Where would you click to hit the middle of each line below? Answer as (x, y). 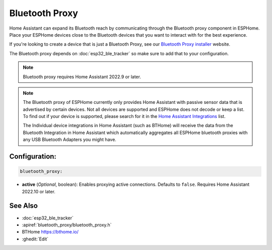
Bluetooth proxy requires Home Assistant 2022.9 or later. (82, 77)
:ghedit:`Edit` (35, 239)
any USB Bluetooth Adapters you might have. (70, 140)
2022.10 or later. (39, 191)
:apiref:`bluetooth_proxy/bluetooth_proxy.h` (67, 225)
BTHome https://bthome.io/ (50, 232)
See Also (23, 206)
